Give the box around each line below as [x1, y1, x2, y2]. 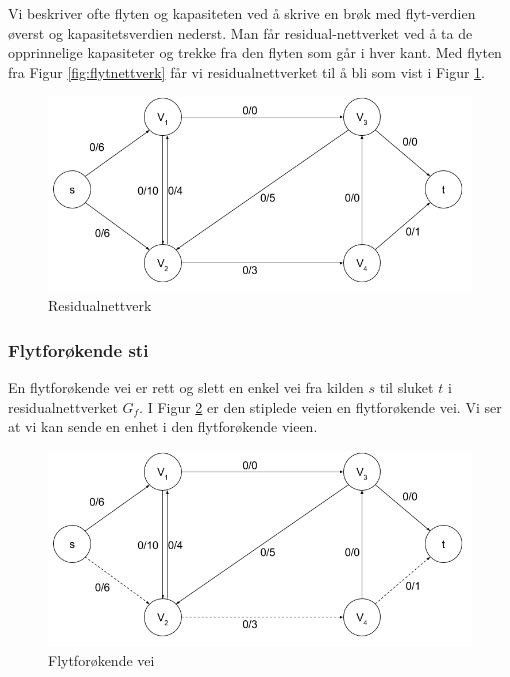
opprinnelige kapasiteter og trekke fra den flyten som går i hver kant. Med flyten [8, 42, 502, 63]
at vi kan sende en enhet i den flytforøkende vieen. [8, 416, 318, 437]
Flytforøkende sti [8, 337, 149, 362]
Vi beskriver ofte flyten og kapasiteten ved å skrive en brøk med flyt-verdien [8, 3, 476, 23]
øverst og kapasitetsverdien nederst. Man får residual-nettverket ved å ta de [8, 22, 473, 43]
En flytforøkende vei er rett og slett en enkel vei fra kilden [8, 377, 364, 398]
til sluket [379, 377, 434, 398]
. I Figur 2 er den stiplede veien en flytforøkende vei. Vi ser [139, 396, 502, 417]
